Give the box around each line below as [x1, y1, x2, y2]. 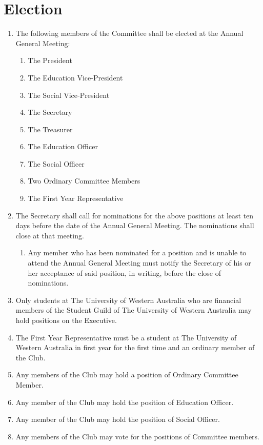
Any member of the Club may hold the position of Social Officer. [15, 414, 220, 424]
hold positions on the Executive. [15, 315, 117, 325]
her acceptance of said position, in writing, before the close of [28, 267, 221, 278]
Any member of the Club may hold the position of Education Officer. [15, 396, 234, 407]
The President [28, 55, 72, 66]
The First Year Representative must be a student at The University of [15, 332, 237, 342]
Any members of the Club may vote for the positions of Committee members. [15, 431, 259, 441]
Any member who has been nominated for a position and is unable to [28, 247, 247, 258]
